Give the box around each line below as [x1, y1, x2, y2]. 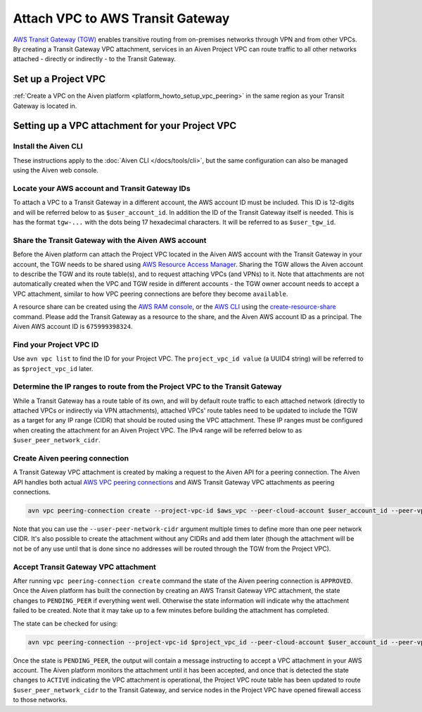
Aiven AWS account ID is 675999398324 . [13, 322, 133, 330]
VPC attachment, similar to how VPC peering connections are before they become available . [13, 289, 288, 298]
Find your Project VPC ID [13, 339, 99, 349]
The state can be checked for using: [13, 619, 118, 627]
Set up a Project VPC [13, 73, 105, 85]
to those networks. [13, 696, 68, 704]
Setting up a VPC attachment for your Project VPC [13, 120, 237, 132]
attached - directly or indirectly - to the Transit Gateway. [13, 55, 176, 63]
